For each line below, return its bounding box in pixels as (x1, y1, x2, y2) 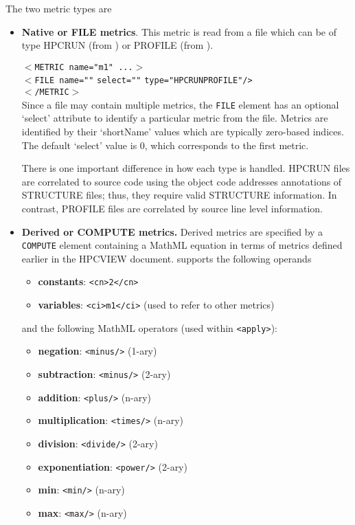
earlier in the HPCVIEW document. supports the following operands (21, 251, 312, 265)
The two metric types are (5, 1, 112, 15)
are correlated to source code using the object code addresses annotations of (21, 174, 342, 188)
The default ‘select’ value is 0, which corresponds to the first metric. (21, 137, 309, 152)
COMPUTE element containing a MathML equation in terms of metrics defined (21, 238, 343, 252)
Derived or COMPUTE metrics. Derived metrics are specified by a (21, 224, 323, 238)
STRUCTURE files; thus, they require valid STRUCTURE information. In (21, 188, 337, 202)
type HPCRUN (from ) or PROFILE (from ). (21, 38, 214, 52)
